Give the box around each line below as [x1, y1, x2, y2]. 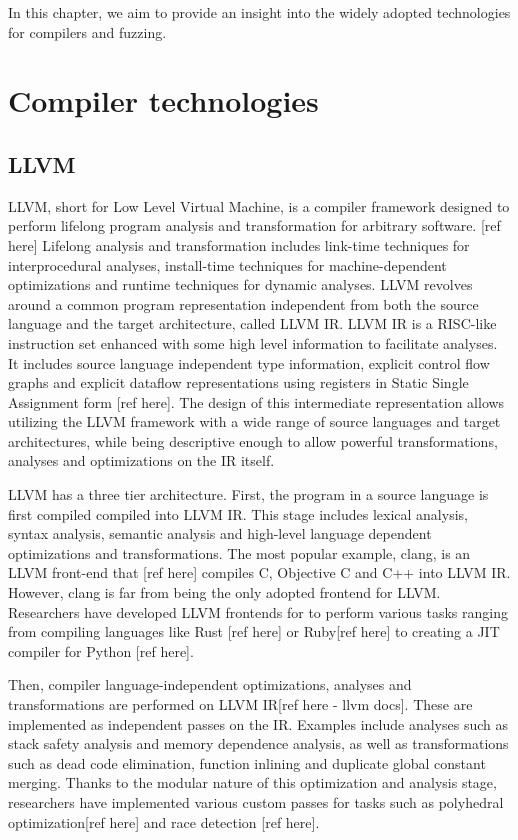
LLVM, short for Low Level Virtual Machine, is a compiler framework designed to [8, 195, 510, 216]
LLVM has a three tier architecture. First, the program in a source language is [8, 484, 489, 505]
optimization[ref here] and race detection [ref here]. [8, 811, 320, 832]
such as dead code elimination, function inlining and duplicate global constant [8, 752, 486, 773]
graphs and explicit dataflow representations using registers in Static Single [8, 372, 469, 393]
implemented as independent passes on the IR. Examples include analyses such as [8, 713, 508, 734]
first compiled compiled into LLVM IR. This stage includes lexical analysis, [8, 503, 468, 524]
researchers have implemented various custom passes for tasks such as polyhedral [8, 791, 504, 812]
